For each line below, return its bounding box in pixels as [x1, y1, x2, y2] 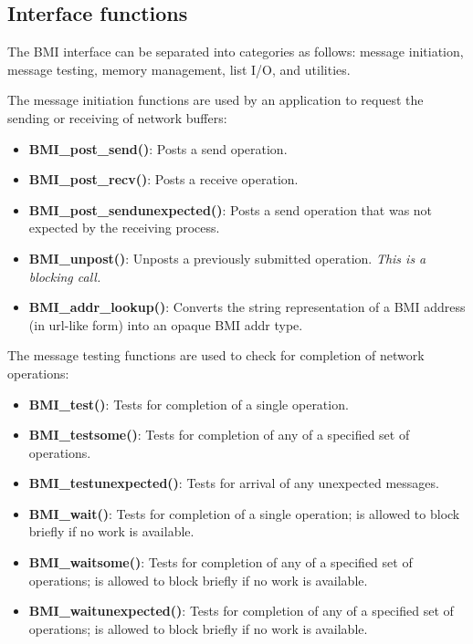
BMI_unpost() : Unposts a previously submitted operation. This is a [28, 248, 426, 267]
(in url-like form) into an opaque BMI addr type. [28, 315, 303, 334]
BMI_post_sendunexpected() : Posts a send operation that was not [28, 200, 433, 219]
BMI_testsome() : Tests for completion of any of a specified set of [28, 425, 410, 444]
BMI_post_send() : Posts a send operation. [28, 139, 288, 158]
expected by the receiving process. [28, 218, 220, 237]
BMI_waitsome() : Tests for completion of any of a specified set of [28, 553, 413, 572]
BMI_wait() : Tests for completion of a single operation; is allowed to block [28, 504, 460, 523]
